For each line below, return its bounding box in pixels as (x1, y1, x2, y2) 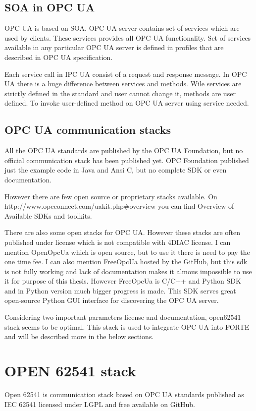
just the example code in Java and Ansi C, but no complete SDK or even (4, 165, 227, 175)
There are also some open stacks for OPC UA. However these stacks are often (4, 227, 241, 237)
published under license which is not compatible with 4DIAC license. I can (4, 236, 231, 247)
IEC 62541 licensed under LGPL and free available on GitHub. (4, 399, 195, 409)
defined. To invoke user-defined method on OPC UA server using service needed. (4, 98, 249, 108)
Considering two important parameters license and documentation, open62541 (4, 312, 241, 322)
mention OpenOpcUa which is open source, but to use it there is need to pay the (4, 246, 250, 257)
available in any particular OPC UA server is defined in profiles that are (4, 42, 224, 53)
